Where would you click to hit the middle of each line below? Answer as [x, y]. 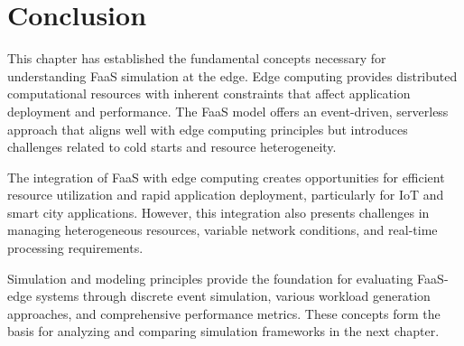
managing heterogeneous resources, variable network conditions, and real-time [223, 230]
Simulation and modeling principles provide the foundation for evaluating [210, 278]
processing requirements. [75, 248]
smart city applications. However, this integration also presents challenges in [218, 212]
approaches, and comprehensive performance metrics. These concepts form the [224, 313]
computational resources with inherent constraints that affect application [209, 94]
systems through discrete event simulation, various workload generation [233, 296]
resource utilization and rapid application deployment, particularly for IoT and [226, 195]
